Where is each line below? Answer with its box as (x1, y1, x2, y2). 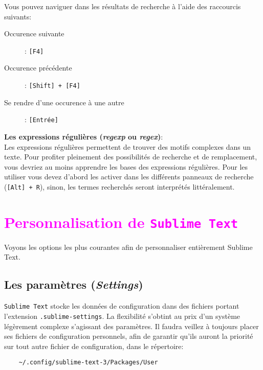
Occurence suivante (4, 28, 64, 39)
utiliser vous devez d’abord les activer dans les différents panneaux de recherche (4, 171, 254, 182)
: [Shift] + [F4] (25, 80, 80, 90)
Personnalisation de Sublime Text (4, 211, 238, 232)
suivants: (4, 11, 32, 21)
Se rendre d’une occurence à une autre (4, 97, 124, 107)
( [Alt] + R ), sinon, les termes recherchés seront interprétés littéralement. (4, 181, 235, 192)
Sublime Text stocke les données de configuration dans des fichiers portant (4, 300, 239, 311)
